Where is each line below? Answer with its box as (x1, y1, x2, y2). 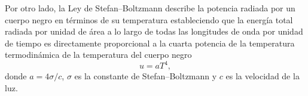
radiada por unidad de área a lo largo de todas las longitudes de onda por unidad (5, 25, 303, 38)
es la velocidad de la (225, 70, 300, 82)
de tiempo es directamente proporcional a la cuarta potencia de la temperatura (5, 36, 295, 49)
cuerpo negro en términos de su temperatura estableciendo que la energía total (5, 13, 293, 26)
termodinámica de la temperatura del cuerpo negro (5, 48, 192, 61)
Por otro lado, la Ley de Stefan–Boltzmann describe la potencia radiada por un (5, 2, 295, 14)
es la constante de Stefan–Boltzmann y (74, 70, 217, 82)
